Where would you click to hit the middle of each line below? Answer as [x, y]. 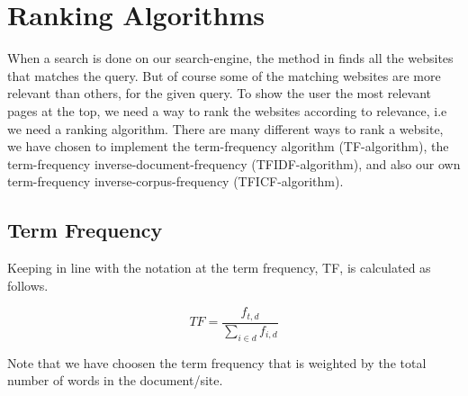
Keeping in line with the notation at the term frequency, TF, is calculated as [219, 268]
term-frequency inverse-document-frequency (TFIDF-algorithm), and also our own [234, 163]
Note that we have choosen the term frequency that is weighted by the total [217, 362]
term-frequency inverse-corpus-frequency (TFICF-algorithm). [175, 181]
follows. [28, 285]
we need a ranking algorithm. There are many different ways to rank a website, [225, 128]
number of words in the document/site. [115, 380]
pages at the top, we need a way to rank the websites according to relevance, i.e [227, 110]
